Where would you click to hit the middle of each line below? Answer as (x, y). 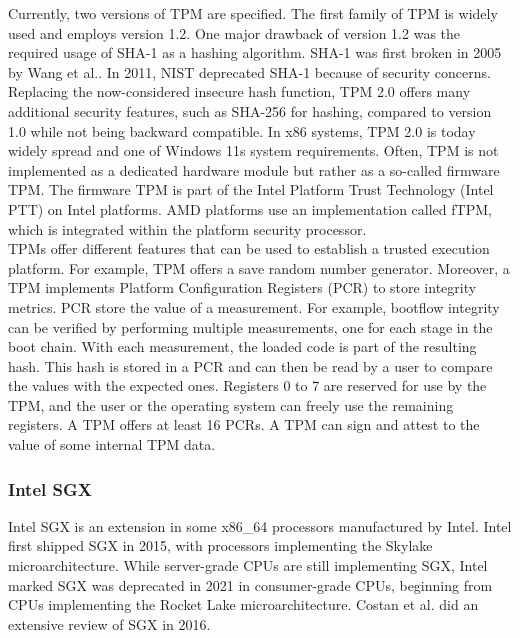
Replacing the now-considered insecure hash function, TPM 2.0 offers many (239, 91)
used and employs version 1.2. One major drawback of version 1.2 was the (234, 32)
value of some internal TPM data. (112, 444)
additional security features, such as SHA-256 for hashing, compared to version (250, 110)
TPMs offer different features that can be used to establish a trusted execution (249, 248)
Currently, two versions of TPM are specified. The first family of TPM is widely (253, 13)
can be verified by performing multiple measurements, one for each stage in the (250, 326)
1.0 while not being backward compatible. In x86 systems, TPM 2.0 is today (242, 130)
